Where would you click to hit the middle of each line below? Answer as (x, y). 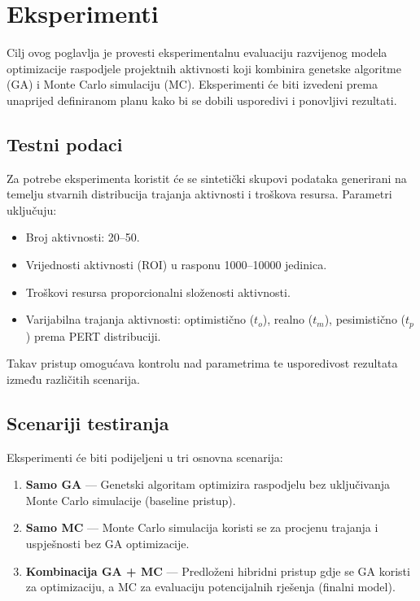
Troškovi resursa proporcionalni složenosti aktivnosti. (158, 292)
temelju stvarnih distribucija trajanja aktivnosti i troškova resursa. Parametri (199, 194)
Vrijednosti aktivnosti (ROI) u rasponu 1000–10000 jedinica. (176, 265)
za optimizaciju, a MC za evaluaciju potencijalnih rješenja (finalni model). (210, 587)
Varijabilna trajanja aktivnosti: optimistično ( (140, 319)
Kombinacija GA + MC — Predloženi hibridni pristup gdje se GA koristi (218, 571)
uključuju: (32, 209)
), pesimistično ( (365, 319)
